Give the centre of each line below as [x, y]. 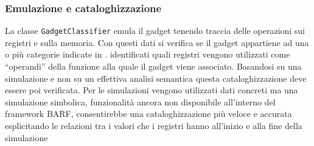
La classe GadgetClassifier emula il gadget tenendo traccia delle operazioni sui [155, 31]
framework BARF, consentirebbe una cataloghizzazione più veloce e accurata [148, 114]
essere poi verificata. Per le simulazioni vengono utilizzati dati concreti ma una [152, 90]
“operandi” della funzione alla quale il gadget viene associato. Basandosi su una [153, 66]
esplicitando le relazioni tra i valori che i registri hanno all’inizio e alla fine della [154, 126]
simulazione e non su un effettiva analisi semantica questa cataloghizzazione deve [156, 78]
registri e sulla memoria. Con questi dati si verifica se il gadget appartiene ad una [157, 42]
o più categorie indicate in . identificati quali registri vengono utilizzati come [148, 54]
